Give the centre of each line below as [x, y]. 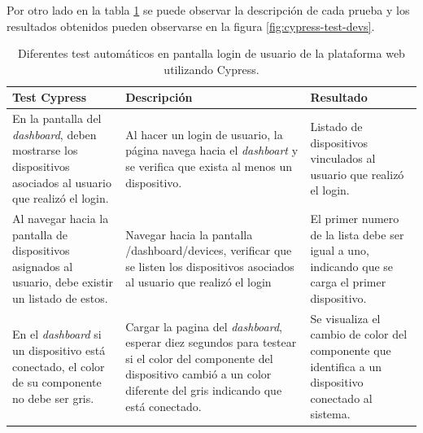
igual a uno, [340, 250]
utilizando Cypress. [211, 69]
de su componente [57, 382]
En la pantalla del [57, 118]
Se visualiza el [345, 318]
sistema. [330, 414]
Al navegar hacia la [61, 219]
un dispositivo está [59, 350]
